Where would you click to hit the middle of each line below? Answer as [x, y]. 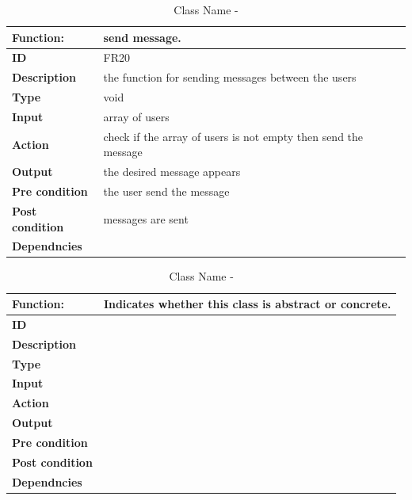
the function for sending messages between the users [230, 77]
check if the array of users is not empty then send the [233, 136]
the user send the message [166, 191]
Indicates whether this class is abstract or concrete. [247, 304]
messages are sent [146, 218]
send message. [142, 37]
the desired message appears [172, 172]
